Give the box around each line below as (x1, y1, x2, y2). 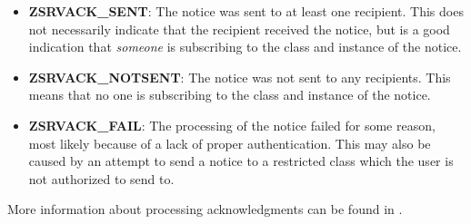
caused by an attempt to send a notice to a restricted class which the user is (28, 151, 454, 170)
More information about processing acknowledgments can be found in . (7, 200, 403, 219)
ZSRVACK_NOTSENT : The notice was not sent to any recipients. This (28, 67, 451, 86)
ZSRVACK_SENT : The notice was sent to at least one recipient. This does (28, 2, 464, 20)
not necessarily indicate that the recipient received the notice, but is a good (28, 19, 450, 38)
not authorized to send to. (28, 169, 175, 188)
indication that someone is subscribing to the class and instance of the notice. (28, 37, 462, 56)
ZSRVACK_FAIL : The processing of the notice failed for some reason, (28, 115, 436, 134)
